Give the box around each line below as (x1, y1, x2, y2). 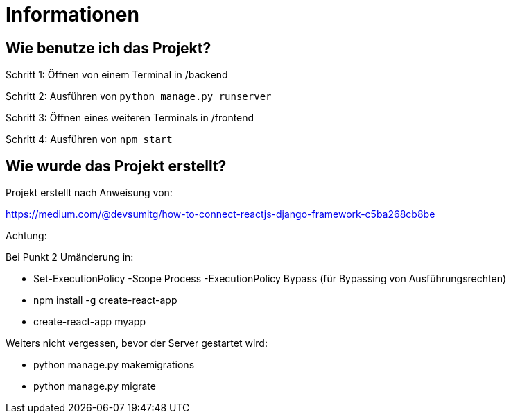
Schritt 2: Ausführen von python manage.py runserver (6, 90, 272, 103)
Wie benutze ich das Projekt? (6, 39, 211, 57)
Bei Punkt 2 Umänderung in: (6, 251, 134, 264)
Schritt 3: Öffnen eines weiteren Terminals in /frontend (6, 112, 254, 124)
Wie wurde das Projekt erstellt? (6, 157, 227, 175)
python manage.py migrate (33, 380, 156, 393)
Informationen (6, 3, 139, 26)
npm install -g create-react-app (33, 294, 177, 307)
